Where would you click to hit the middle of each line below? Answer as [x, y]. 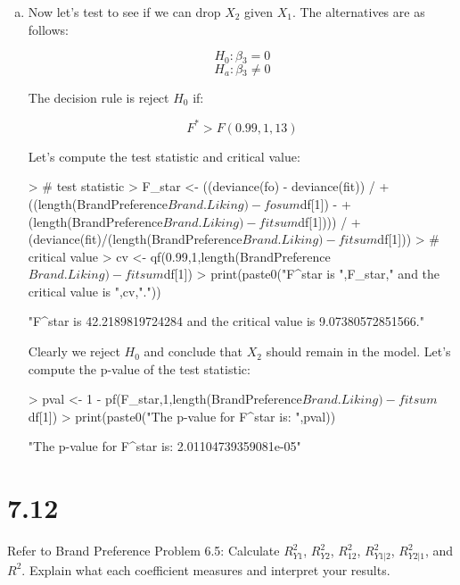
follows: [48, 29]
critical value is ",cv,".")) [94, 291]
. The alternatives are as [358, 12]
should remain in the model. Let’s [358, 351]
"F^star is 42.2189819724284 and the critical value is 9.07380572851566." [226, 321]
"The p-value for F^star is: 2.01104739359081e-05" [164, 446]
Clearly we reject [74, 351]
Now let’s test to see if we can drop [124, 12]
